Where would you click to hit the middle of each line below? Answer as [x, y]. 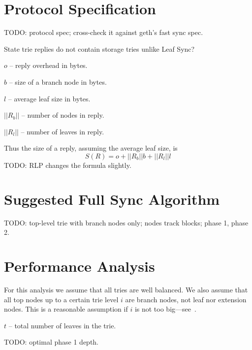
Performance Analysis [79, 266]
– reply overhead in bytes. [48, 65]
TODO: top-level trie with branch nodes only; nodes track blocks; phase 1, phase [126, 222]
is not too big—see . [165, 309]
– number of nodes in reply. [63, 115]
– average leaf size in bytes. [49, 98]
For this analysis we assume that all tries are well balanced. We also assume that [126, 289]
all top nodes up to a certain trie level [61, 299]
